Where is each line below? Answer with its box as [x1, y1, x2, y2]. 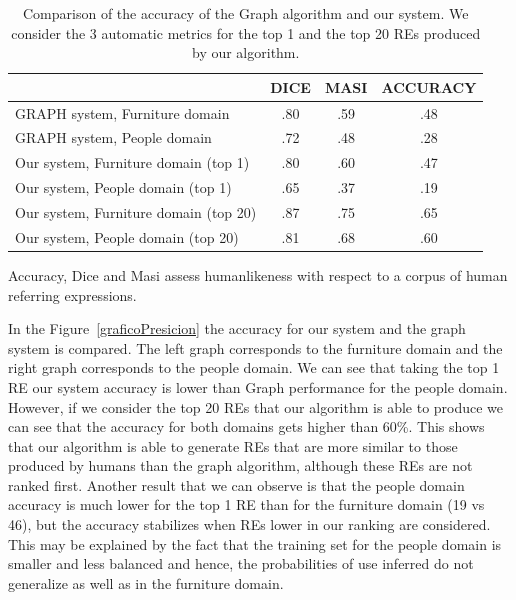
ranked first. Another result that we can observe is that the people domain [8, 474, 465, 495]
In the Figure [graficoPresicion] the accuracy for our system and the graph [8, 318, 466, 339]
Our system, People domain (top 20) [15, 226, 239, 247]
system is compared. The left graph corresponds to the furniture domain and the [8, 337, 503, 358]
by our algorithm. [191, 42, 300, 63]
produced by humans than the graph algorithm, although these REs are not [8, 455, 473, 476]
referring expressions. [8, 284, 137, 305]
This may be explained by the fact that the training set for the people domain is [8, 533, 502, 554]
